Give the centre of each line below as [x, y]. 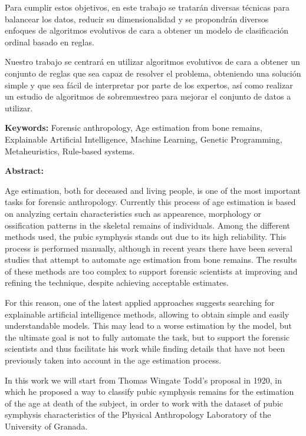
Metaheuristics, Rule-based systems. [70, 151]
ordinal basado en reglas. [50, 42]
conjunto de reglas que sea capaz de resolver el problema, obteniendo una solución [153, 73]
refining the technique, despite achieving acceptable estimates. [117, 283]
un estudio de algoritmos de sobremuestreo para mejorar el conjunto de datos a [148, 96]
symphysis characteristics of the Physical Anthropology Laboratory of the [138, 414]
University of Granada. [46, 426]
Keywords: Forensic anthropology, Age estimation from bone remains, [134, 128]
